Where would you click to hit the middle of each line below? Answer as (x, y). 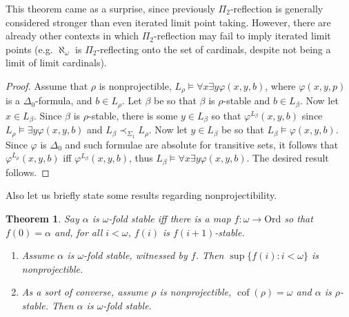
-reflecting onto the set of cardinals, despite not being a (214, 49)
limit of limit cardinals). (56, 63)
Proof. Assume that (47, 85)
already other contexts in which (72, 36)
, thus (141, 158)
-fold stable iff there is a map (170, 219)
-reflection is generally (277, 8)
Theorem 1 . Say (42, 219)
